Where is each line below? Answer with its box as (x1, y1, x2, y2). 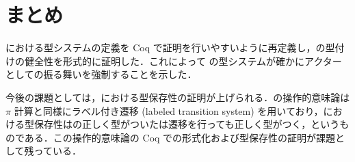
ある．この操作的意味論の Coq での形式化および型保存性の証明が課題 (24, 130, 336, 144)
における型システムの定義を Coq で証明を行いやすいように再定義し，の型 (5, 40, 335, 55)
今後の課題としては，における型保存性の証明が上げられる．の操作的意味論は (5, 90, 350, 104)
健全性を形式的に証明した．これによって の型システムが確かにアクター (24, 53, 342, 68)
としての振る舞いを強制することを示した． (5, 67, 197, 81)
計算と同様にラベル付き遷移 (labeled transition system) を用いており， (14, 103, 324, 118)
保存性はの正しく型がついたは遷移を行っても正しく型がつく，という (34, 117, 340, 131)
